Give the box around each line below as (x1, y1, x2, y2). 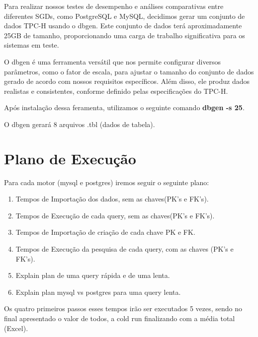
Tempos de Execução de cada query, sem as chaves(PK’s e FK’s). (15, 210, 215, 220)
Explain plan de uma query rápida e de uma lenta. (15, 270, 170, 280)
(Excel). (4, 323, 28, 333)
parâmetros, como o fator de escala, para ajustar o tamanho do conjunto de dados (4, 66, 254, 76)
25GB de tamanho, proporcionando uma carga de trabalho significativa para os (4, 30, 245, 40)
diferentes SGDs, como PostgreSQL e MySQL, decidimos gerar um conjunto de (4, 10, 245, 21)
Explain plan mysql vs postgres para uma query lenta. (15, 286, 181, 297)
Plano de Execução (4, 148, 136, 168)
